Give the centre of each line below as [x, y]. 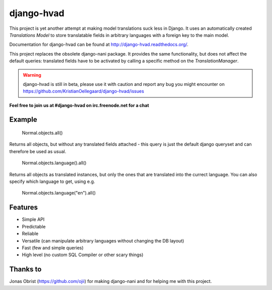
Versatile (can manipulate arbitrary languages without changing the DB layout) [103, 240]
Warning [32, 75]
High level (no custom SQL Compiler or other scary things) [83, 255]
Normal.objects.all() [42, 133]
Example [23, 119]
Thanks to [25, 270]
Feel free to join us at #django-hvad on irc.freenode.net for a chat [79, 105]
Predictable [34, 226]
